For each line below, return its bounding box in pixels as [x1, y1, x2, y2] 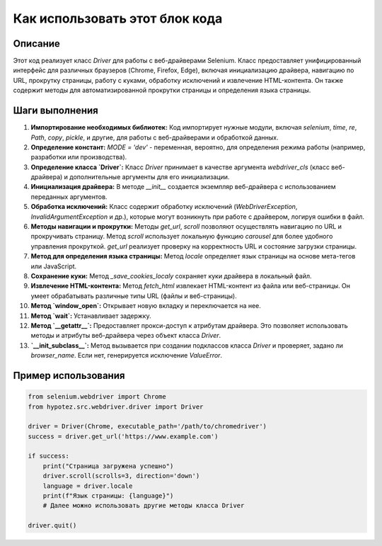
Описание [13, 38, 60, 50]
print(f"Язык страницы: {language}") [42, 492, 174, 500]
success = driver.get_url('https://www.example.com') [28, 432, 219, 440]
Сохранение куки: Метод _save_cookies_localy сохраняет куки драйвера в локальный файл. [30, 272, 312, 280]
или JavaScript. [30, 262, 77, 271]
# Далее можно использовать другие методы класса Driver [42, 501, 245, 510]
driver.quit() [28, 521, 77, 530]
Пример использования [13, 369, 125, 382]
